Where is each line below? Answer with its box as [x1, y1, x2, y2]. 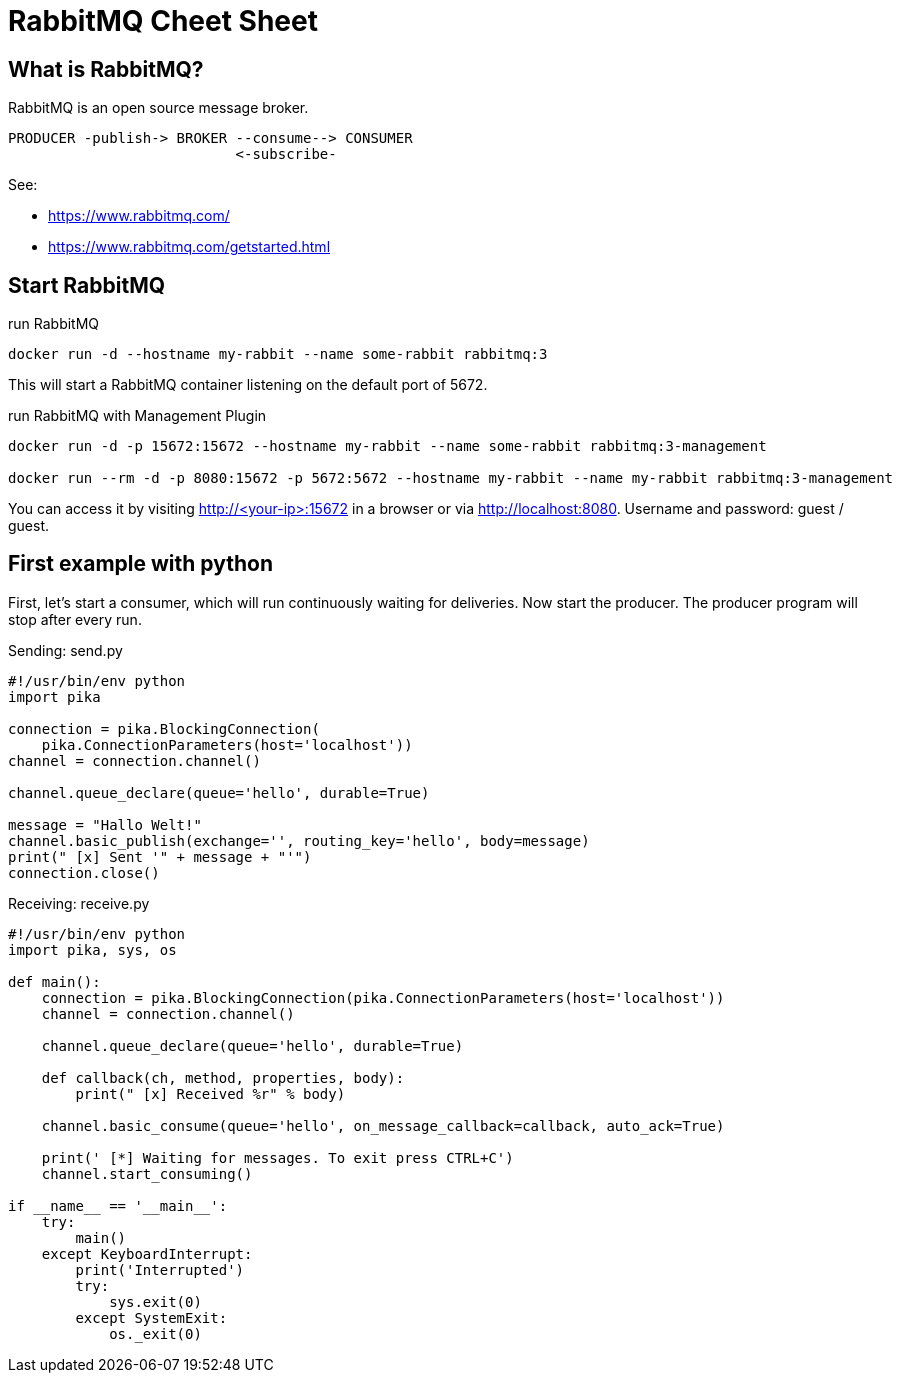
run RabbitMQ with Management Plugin [8, 407, 267, 425]
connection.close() [8, 864, 160, 881]
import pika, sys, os [8, 941, 177, 958]
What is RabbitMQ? [8, 56, 204, 82]
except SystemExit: [75, 1309, 228, 1326]
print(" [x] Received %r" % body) [75, 1085, 346, 1102]
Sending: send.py [8, 641, 123, 659]
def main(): [8, 973, 101, 990]
